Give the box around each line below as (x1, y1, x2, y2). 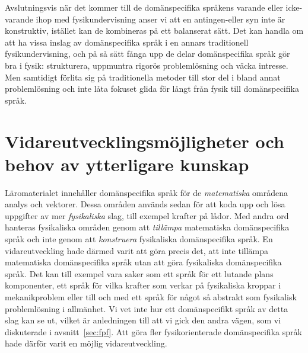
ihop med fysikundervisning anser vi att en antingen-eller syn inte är (36, 12, 285, 25)
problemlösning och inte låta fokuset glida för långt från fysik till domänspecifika (5, 82, 299, 95)
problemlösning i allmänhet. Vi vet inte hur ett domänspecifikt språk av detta (5, 302, 288, 315)
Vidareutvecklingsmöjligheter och (5, 129, 284, 153)
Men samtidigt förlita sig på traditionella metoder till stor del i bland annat (5, 70, 281, 83)
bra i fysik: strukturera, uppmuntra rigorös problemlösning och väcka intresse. (5, 59, 288, 71)
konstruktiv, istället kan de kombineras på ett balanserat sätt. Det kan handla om (5, 24, 304, 37)
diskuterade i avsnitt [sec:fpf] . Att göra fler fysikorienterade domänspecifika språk (5, 325, 302, 338)
